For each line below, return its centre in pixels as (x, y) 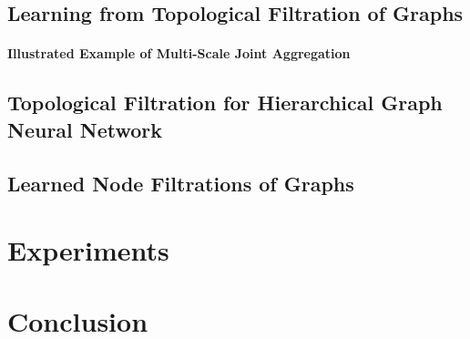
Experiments (88, 250)
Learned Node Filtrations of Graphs (181, 183)
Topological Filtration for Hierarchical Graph (225, 103)
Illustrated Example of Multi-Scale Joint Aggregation (179, 53)
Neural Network (85, 129)
